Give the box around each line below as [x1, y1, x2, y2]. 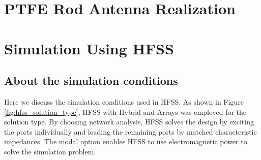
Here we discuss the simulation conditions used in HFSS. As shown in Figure [4, 96, 244, 107]
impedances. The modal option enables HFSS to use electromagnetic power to [4, 136, 247, 147]
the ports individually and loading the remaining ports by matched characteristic [4, 126, 257, 137]
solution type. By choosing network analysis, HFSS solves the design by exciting [4, 116, 254, 127]
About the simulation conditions [4, 73, 178, 88]
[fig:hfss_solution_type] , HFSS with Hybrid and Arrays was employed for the [4, 106, 247, 117]
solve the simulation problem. [4, 146, 96, 156]
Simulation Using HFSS [4, 38, 174, 58]
